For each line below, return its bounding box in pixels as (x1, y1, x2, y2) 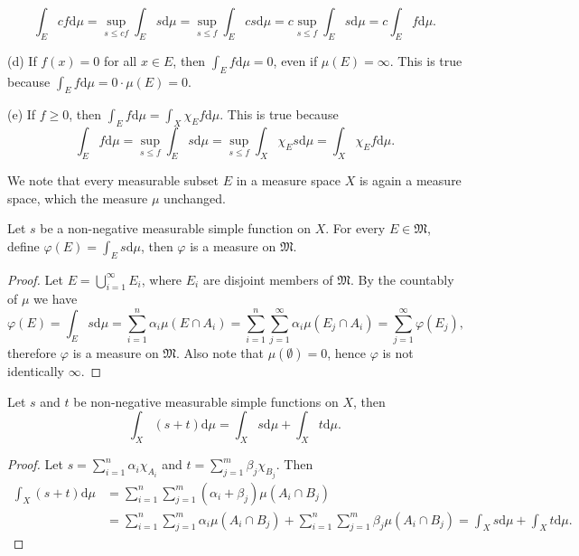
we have (33, 289, 78, 308)
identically (7, 362, 65, 381)
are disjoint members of (202, 269, 333, 288)
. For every (325, 219, 386, 238)
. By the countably (350, 269, 454, 288)
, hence (327, 344, 366, 363)
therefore (7, 344, 57, 363)
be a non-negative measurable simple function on (40, 219, 311, 238)
